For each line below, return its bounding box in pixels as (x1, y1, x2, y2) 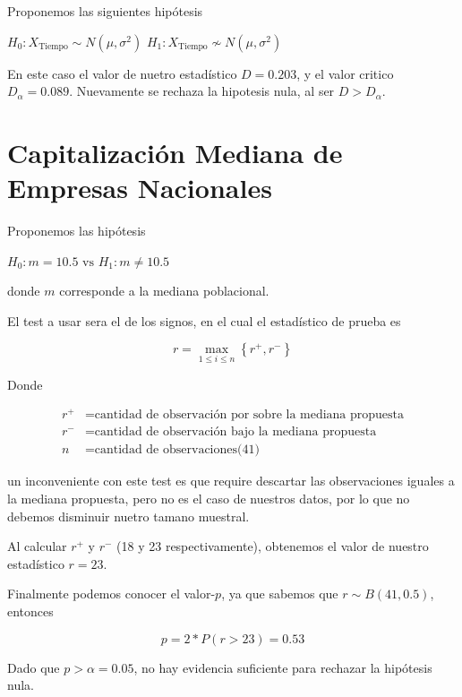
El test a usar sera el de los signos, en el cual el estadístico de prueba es (7, 311, 401, 330)
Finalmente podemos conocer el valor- (7, 584, 216, 603)
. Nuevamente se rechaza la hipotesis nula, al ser (69, 82, 335, 100)
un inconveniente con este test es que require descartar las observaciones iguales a (7, 471, 455, 490)
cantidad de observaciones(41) (94, 443, 260, 457)
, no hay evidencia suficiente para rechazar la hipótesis (133, 658, 432, 676)
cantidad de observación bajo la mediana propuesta (94, 426, 377, 439)
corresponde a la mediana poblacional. (59, 281, 269, 300)
